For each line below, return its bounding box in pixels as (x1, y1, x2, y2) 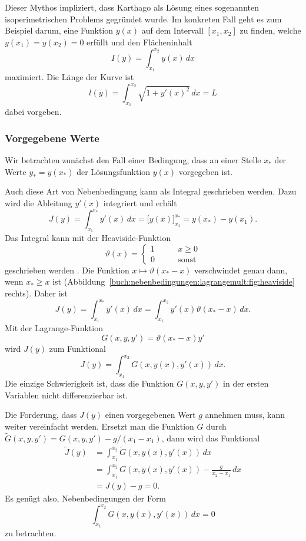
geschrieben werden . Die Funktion (5, 263, 129, 276)
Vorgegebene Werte (5, 130, 99, 145)
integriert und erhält (103, 196, 177, 209)
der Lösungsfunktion (76, 165, 151, 177)
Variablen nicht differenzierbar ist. (5, 388, 128, 401)
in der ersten (223, 377, 269, 390)
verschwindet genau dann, (194, 263, 288, 276)
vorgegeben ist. (178, 165, 233, 177)
